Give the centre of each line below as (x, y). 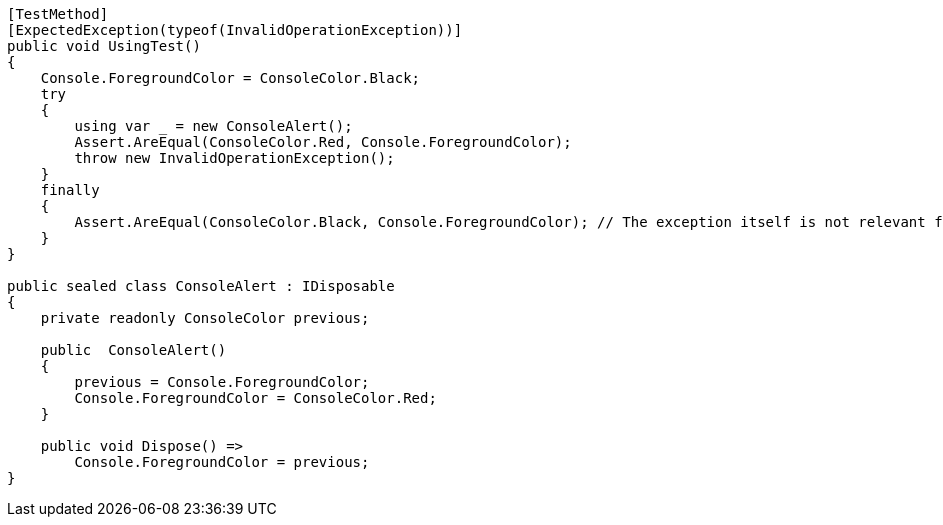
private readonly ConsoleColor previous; (205, 318)
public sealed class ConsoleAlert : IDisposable (201, 286)
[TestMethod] (58, 14)
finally (70, 190)
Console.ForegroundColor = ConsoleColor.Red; (255, 398)
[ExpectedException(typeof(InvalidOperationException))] (235, 30)
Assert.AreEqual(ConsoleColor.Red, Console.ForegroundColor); (323, 142)
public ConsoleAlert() (133, 350)
